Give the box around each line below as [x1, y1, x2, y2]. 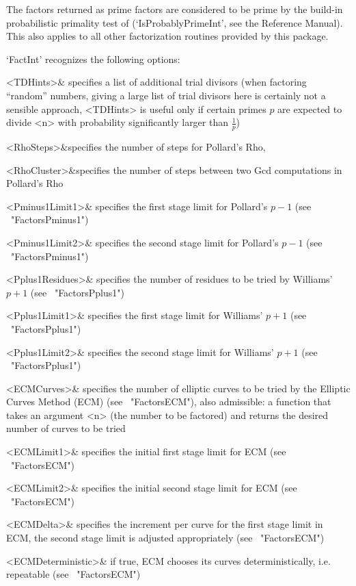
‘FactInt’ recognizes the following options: [6, 51, 180, 66]
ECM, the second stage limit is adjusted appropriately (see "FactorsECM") [6, 531, 325, 545]
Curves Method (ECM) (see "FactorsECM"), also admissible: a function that [6, 394, 331, 409]
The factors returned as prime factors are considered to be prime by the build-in [6, 2, 343, 16]
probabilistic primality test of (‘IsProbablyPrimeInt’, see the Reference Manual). [6, 15, 343, 29]
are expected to [277, 101, 342, 116]
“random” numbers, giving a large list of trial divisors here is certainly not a [6, 88, 326, 102]
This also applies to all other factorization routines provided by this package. [6, 29, 329, 43]
